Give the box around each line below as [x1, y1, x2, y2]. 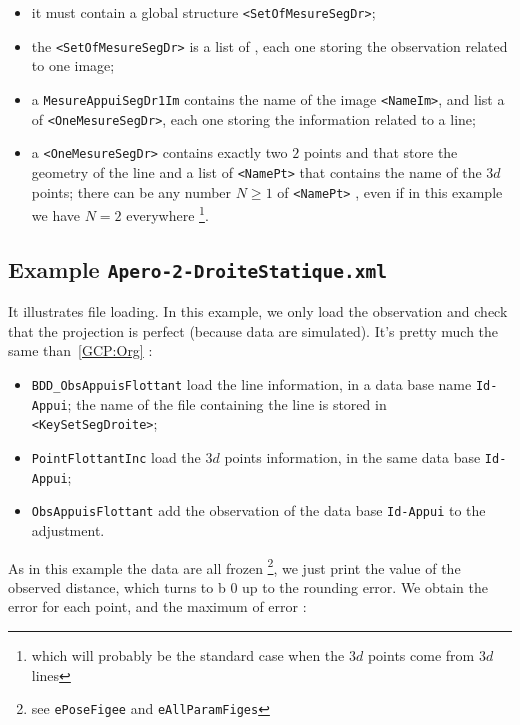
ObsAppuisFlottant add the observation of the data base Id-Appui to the [31, 500, 486, 521]
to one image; [31, 55, 115, 76]
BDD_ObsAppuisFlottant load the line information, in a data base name [31, 374, 472, 394]
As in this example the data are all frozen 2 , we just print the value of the [8, 554, 461, 578]
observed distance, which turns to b [8, 576, 226, 597]
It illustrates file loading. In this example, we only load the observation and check [8, 301, 508, 322]
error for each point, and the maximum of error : [8, 596, 307, 617]
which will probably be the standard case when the [31, 644, 345, 665]
